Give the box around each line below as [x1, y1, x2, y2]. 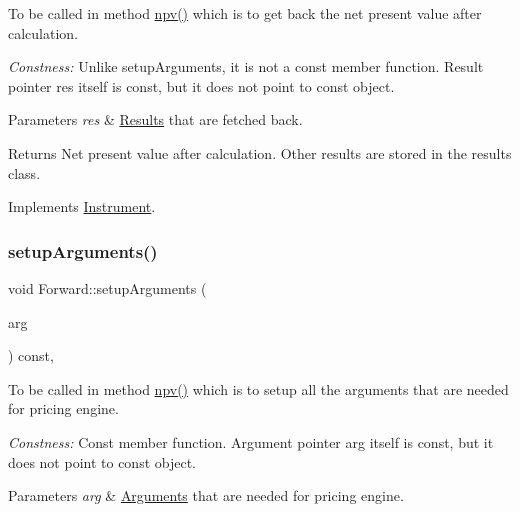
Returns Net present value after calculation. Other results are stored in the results [8, 142, 512, 163]
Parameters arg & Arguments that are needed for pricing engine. [8, 485, 404, 506]
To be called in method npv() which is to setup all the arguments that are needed [8, 378, 509, 399]
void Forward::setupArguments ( [8, 277, 207, 298]
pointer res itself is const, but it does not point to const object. [8, 75, 395, 96]
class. [8, 162, 41, 183]
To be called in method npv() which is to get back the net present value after [8, 3, 482, 23]
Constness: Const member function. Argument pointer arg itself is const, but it [8, 431, 494, 452]
